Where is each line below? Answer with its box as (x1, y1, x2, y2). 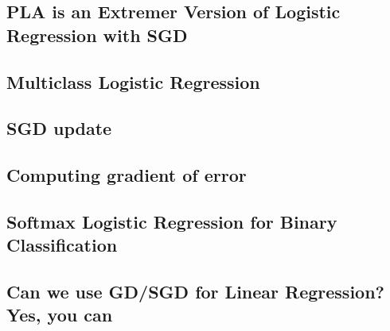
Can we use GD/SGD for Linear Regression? (6, 279, 384, 304)
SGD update (6, 116, 112, 140)
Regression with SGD (6, 22, 188, 47)
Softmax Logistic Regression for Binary (6, 209, 337, 233)
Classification (6, 233, 118, 257)
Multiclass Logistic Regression (6, 69, 260, 94)
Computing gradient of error (6, 163, 247, 187)
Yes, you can (6, 302, 113, 327)
